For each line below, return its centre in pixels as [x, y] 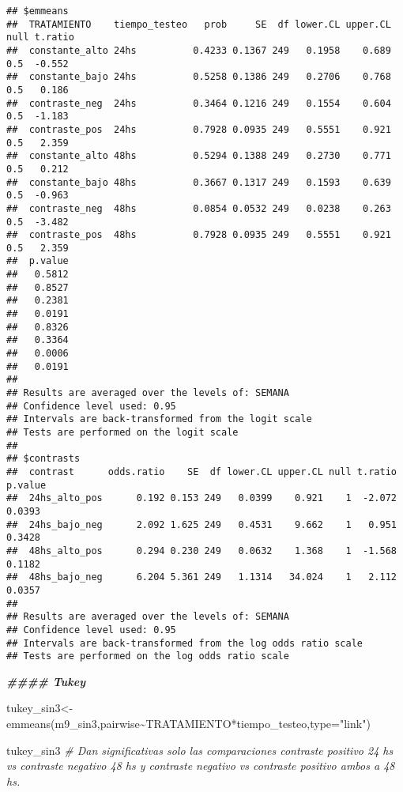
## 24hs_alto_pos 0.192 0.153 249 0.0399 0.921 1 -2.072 [201, 498]
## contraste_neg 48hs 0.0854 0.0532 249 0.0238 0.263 [199, 208]
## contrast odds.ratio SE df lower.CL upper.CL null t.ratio [201, 471]
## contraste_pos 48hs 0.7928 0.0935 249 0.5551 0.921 [199, 235]
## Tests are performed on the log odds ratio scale [148, 656]
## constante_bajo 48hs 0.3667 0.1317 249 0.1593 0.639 [199, 182]
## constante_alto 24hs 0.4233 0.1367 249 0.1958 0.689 [199, 50]
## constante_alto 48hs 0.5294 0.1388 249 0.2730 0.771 [199, 156]
